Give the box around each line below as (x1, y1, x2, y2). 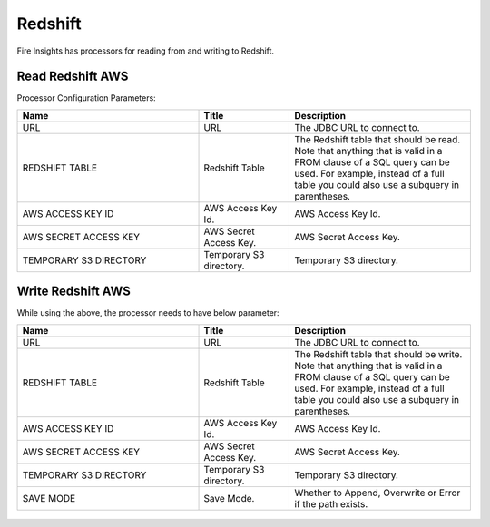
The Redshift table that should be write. (294, 347, 463, 360)
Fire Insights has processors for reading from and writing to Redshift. (16, 45, 275, 56)
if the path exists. (294, 497, 368, 510)
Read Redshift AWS (16, 69, 129, 84)
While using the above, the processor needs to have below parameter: (16, 307, 280, 318)
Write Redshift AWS (16, 284, 131, 299)
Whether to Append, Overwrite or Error (294, 486, 461, 499)
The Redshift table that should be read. (294, 132, 461, 145)
